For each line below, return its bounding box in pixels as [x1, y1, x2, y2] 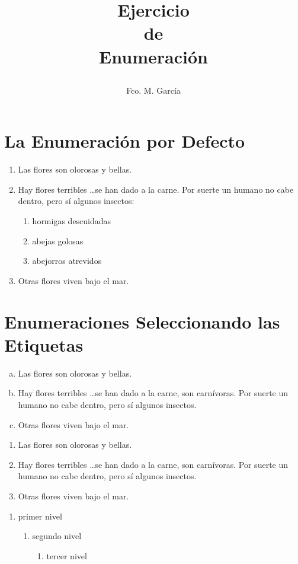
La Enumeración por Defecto [4, 129, 245, 153]
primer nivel [18, 509, 62, 522]
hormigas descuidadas [32, 215, 111, 227]
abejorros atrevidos [32, 254, 102, 267]
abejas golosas [32, 234, 84, 247]
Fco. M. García [126, 84, 181, 96]
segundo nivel [32, 530, 82, 542]
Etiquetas [4, 332, 84, 356]
